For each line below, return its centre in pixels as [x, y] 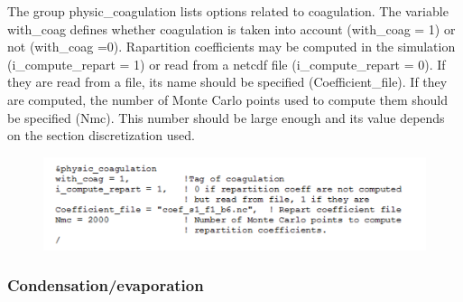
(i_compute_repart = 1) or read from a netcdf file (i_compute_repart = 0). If [227, 64]
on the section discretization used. [101, 135]
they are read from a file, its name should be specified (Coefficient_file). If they [227, 82]
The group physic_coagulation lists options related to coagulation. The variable [228, 11]
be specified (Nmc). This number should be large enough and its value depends [226, 117]
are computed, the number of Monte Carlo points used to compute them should [228, 99]
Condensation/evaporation [106, 285]
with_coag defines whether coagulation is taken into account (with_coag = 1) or [231, 28]
